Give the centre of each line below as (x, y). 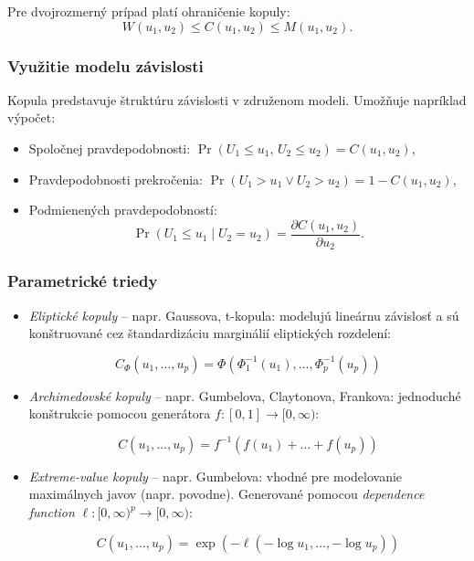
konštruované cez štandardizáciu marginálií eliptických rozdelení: (210, 333)
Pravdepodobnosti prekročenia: (116, 179)
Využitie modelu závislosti (105, 65)
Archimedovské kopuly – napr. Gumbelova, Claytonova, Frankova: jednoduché (245, 395)
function (52, 512)
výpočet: (32, 117)
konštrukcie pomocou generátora (120, 413)
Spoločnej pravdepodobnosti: (110, 148)
